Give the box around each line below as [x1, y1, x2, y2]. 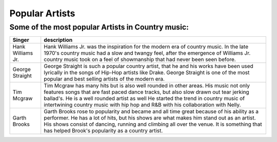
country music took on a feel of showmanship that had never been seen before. [44, 56, 236, 63]
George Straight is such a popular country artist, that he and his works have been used [44, 63, 253, 70]
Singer [12, 36, 29, 43]
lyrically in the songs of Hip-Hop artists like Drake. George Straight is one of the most [44, 69, 250, 76]
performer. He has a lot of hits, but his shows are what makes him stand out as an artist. [44, 114, 256, 122]
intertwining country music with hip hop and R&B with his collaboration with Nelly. [44, 101, 241, 108]
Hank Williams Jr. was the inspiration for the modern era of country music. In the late [44, 43, 249, 51]
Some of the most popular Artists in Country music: [9, 22, 189, 32]
